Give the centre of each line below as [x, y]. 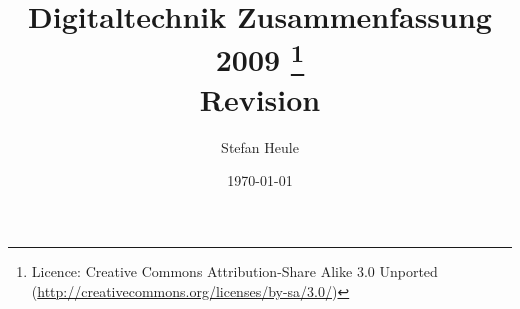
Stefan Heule [260, 146]
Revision [260, 98]
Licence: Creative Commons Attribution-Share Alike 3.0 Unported [234, 271]
